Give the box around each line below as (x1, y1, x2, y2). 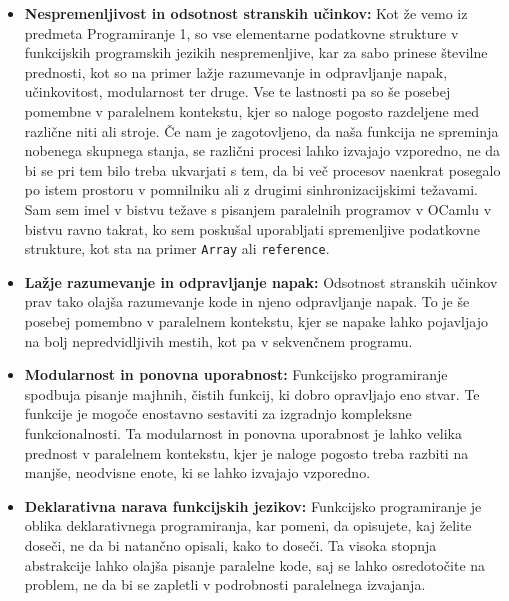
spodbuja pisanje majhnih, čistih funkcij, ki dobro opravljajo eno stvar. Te (24, 383, 480, 404)
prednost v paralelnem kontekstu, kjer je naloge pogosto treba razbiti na (24, 442, 469, 463)
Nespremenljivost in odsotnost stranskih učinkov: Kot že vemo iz (24, 3, 468, 23)
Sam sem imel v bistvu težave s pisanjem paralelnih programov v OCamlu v (24, 198, 492, 219)
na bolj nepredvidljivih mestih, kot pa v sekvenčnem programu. (24, 330, 413, 351)
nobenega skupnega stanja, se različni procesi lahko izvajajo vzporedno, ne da (24, 140, 501, 161)
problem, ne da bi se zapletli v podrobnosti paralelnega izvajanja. (24, 574, 426, 595)
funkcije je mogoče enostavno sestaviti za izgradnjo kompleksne (24, 403, 412, 424)
